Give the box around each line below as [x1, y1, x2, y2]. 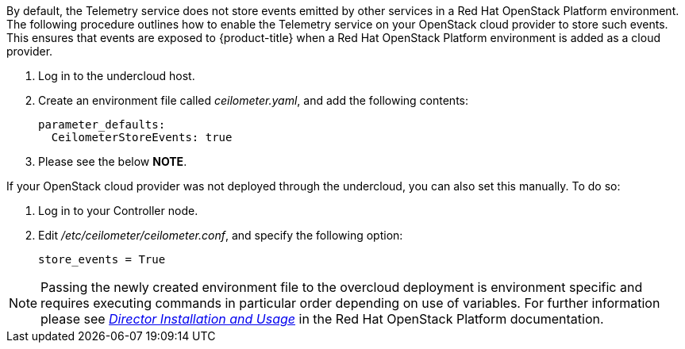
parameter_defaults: [38, 118, 166, 131]
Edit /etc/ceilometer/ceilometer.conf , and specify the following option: [38, 228, 403, 242]
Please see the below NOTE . [38, 155, 187, 168]
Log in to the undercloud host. [38, 69, 195, 82]
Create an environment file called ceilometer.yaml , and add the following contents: [38, 94, 468, 107]
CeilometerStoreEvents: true [51, 131, 233, 144]
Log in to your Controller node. [38, 204, 198, 217]
